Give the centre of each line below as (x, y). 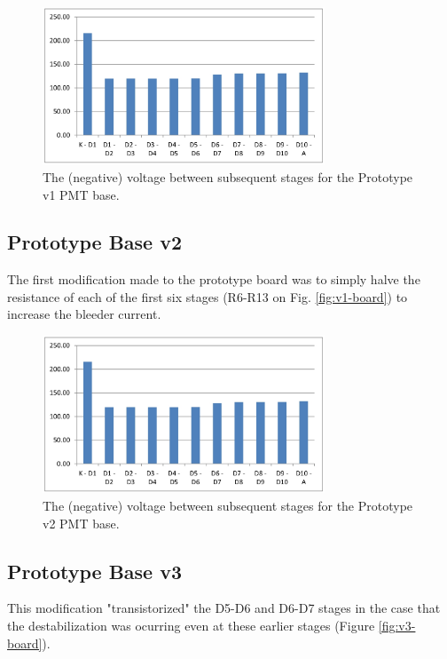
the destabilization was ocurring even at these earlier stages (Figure (191, 625)
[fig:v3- (397, 625)
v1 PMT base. (81, 194)
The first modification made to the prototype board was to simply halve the (214, 279)
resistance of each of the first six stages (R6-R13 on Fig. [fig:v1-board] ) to (208, 296)
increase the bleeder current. (84, 314)
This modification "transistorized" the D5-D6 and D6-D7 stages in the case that (224, 608)
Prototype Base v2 (95, 242)
